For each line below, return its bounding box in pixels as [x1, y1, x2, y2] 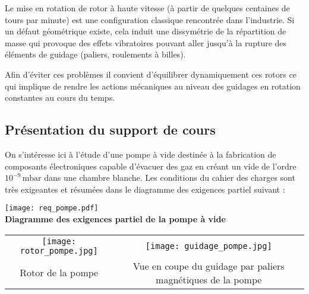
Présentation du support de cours [5, 120, 216, 139]
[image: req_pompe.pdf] [5, 204, 99, 213]
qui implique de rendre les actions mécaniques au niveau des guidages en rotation [5, 79, 301, 92]
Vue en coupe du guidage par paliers [133, 258, 285, 273]
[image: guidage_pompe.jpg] [145, 241, 272, 251]
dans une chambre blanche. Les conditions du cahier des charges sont [44, 171, 295, 184]
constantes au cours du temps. [5, 91, 115, 104]
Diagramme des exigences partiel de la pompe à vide [5, 212, 226, 225]
